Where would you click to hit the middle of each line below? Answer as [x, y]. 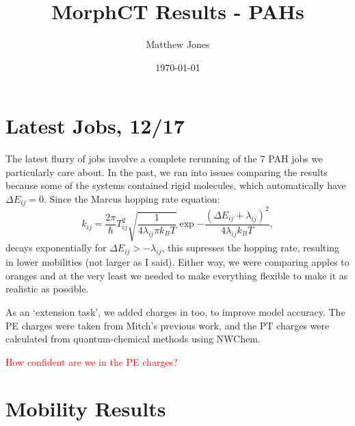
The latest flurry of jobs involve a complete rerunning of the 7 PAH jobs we [164, 159]
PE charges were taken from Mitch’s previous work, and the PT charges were [168, 325]
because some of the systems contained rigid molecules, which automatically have [176, 185]
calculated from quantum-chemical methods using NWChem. [133, 339]
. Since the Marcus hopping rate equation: [132, 199]
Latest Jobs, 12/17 [95, 126]
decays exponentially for [56, 248]
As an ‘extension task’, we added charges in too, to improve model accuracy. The [175, 311]
